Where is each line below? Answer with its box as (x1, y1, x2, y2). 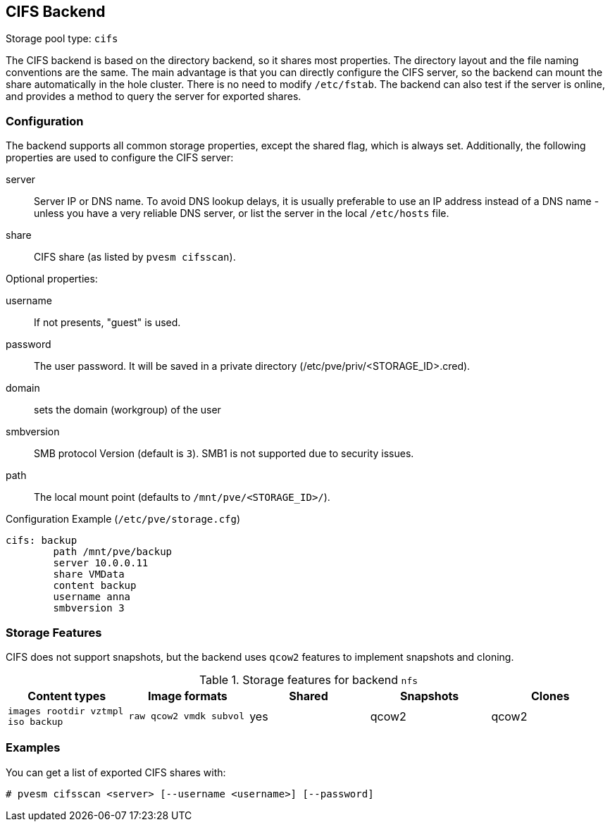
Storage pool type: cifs (6, 32, 118, 45)
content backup (53, 580, 137, 592)
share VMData (53, 568, 125, 580)
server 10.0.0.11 (53, 557, 149, 569)
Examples (6, 740, 61, 755)
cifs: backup (6, 535, 77, 547)
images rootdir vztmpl (8, 705, 124, 716)
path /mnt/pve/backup (53, 546, 173, 558)
